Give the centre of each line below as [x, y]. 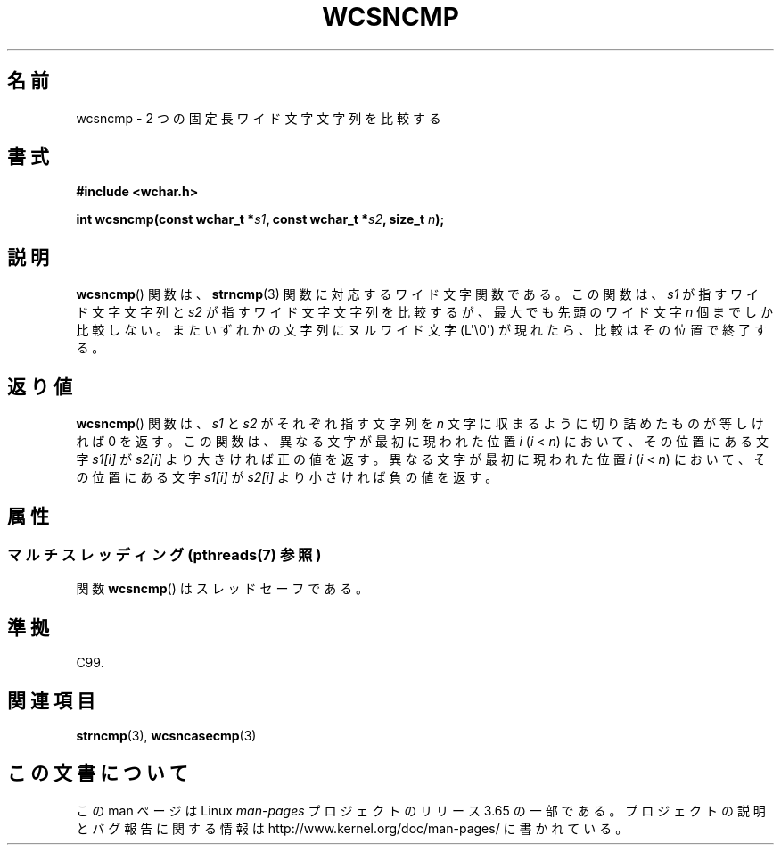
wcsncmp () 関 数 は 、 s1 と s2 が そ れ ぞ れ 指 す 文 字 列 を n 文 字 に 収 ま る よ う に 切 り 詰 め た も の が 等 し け [420, 424]
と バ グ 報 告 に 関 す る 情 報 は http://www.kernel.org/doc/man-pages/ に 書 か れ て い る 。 [352, 828]
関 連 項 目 [51, 700]
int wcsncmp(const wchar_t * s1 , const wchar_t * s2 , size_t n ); [260, 219]
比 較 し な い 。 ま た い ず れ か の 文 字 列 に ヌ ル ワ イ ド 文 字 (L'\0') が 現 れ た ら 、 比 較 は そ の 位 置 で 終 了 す [421, 330]
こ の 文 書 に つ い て [98, 773]
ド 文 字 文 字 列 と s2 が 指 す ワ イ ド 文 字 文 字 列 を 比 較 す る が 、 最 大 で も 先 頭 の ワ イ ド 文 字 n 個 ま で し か [424, 312]
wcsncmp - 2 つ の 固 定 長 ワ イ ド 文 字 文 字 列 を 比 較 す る [259, 118]
